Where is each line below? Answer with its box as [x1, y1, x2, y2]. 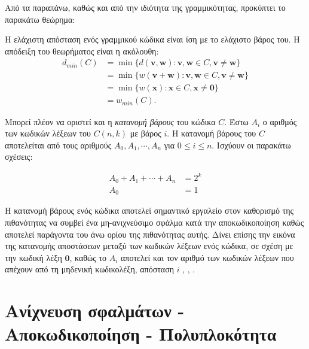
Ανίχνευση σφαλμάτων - [5, 298, 185, 323]
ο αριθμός [262, 115, 297, 128]
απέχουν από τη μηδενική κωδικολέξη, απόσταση [5, 263, 175, 275]
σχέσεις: [5, 150, 33, 163]
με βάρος [130, 127, 161, 139]
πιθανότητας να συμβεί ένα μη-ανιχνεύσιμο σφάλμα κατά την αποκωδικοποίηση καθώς [5, 216, 304, 228]
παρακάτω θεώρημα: [5, 13, 75, 25]
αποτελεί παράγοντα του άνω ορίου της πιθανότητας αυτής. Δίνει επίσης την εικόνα [5, 227, 295, 240]
